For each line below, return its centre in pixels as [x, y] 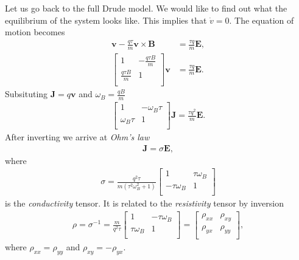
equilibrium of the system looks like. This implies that [106, 20]
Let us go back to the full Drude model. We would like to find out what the [146, 8]
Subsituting [26, 94]
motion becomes [35, 32]
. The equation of [262, 20]
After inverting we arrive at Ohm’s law [77, 137]
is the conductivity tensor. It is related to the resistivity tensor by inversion [144, 203]
